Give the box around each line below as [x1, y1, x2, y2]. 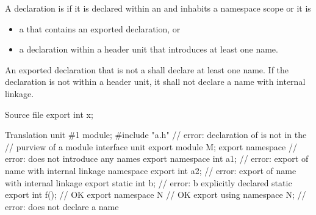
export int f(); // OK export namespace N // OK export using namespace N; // [5, 188, 306, 201]
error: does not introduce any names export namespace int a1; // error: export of [5, 152, 309, 165]
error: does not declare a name [5, 200, 119, 213]
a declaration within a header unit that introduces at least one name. [19, 43, 278, 56]
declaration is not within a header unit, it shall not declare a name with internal [5, 75, 306, 88]
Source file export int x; [5, 107, 93, 120]
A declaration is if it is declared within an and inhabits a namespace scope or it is [5, 2, 311, 14]
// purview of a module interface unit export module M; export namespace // [5, 140, 297, 153]
